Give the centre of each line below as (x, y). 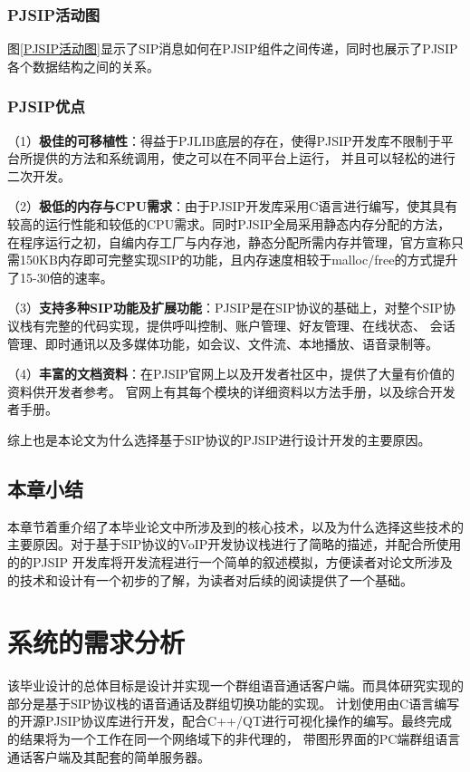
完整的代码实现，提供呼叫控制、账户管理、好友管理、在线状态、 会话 (250, 325)
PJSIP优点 (46, 106)
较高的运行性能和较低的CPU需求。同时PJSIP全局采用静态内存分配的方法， (229, 224)
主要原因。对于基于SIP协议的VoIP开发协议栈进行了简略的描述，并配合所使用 (235, 544)
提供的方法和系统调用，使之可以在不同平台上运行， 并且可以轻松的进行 (244, 158)
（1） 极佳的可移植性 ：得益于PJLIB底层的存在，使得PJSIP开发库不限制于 (224, 140)
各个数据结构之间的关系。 (83, 66)
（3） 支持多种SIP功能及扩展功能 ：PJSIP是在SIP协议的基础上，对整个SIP (225, 308)
